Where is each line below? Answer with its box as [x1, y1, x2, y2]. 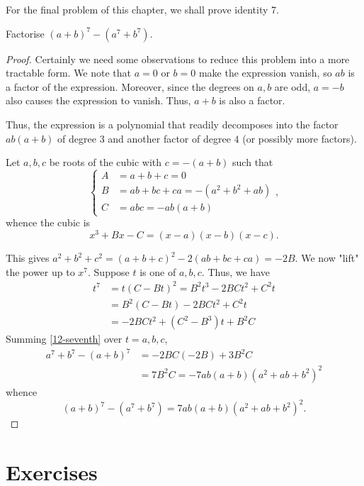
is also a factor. [219, 93, 285, 108]
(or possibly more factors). [242, 131, 357, 145]
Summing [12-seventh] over [6, 331, 123, 346]
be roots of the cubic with [49, 155, 162, 170]
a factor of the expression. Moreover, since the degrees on [6, 79, 254, 94]
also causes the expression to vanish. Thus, [6, 93, 191, 108]
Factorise [6, 26, 45, 40]
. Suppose [88, 264, 130, 279]
